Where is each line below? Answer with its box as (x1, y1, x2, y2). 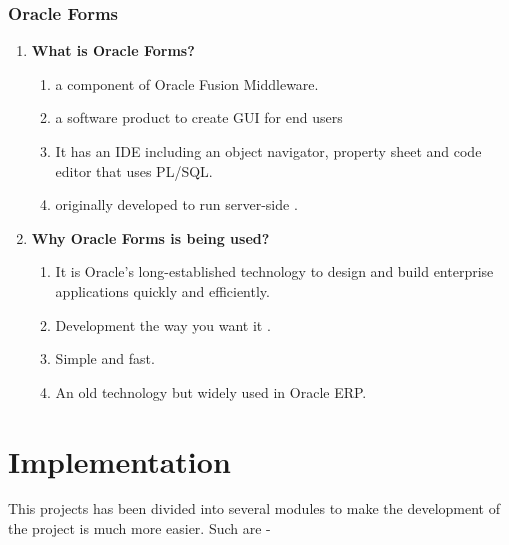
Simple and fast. (55, 348, 155, 369)
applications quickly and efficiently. (55, 280, 270, 301)
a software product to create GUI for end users (55, 107, 343, 128)
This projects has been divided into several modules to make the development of (8, 498, 500, 519)
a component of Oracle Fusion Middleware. (55, 73, 319, 94)
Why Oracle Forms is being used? (31, 227, 270, 248)
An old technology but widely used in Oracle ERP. (55, 381, 367, 402)
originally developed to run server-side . (55, 194, 298, 215)
